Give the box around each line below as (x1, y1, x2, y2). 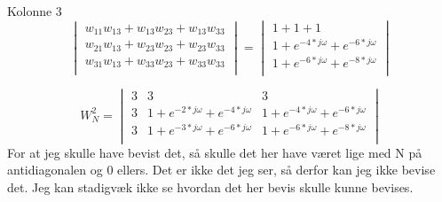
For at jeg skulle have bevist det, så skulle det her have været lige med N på (7, 143, 422, 161)
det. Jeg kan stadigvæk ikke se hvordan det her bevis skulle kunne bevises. (7, 177, 414, 196)
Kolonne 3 (7, 2, 62, 19)
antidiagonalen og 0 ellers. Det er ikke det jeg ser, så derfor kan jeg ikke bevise (7, 160, 436, 179)
